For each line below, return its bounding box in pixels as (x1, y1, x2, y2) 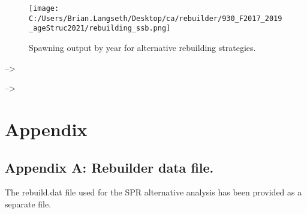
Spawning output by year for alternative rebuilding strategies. (29, 41, 256, 53)
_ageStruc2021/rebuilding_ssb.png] (29, 24, 171, 33)
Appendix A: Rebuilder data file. (5, 158, 214, 176)
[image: (29, 4, 59, 13)
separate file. (5, 197, 52, 210)
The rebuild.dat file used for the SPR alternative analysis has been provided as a (5, 186, 302, 198)
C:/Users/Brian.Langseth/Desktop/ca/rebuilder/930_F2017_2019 (29, 14, 282, 23)
